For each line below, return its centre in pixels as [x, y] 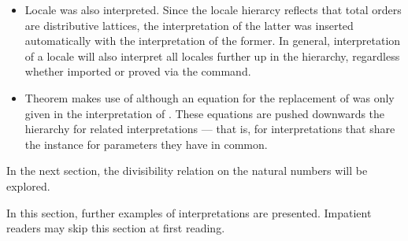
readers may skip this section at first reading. [116, 228]
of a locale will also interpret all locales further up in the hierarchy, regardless [212, 56]
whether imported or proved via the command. [138, 71]
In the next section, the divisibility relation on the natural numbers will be [187, 171]
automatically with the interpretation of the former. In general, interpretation [213, 41]
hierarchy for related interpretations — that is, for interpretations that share [210, 129]
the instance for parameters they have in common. [146, 144]
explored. [28, 185]
